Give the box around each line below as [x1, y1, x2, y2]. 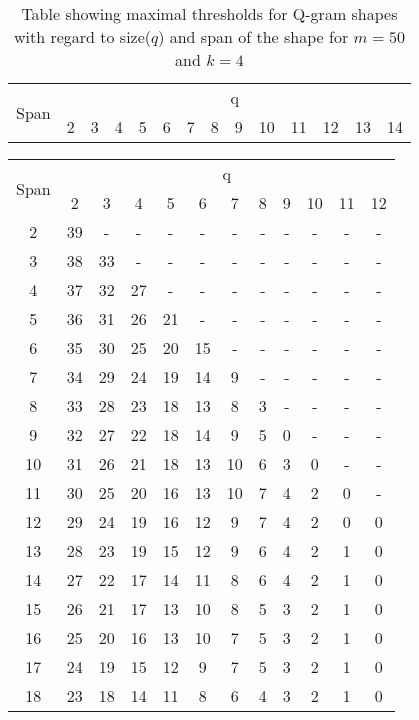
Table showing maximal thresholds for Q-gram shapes [21, 2, 398, 25]
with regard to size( [13, 25, 152, 48]
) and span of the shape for [158, 25, 349, 48]
